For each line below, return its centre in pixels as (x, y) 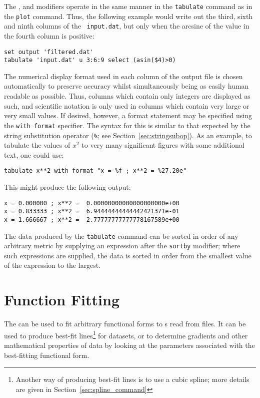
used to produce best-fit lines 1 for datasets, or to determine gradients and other (126, 334)
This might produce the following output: (67, 187)
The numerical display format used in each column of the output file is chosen (123, 76)
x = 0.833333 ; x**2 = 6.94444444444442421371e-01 (92, 212)
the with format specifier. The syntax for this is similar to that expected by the (127, 125)
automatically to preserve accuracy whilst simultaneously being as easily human (126, 86)
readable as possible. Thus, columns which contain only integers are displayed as (127, 96)
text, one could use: (34, 154)
